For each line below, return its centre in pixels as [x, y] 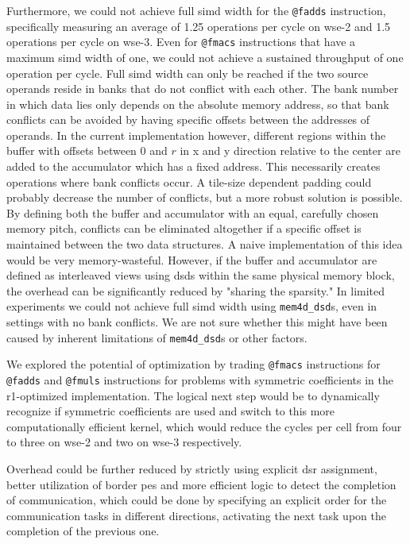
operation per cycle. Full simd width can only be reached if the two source [188, 73]
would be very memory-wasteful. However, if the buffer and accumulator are [192, 259]
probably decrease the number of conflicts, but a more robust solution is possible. [205, 197]
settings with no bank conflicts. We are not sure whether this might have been [197, 322]
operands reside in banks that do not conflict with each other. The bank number [203, 89]
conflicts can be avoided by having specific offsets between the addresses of [188, 120]
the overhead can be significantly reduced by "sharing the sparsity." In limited [196, 290]
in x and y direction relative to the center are [290, 150]
